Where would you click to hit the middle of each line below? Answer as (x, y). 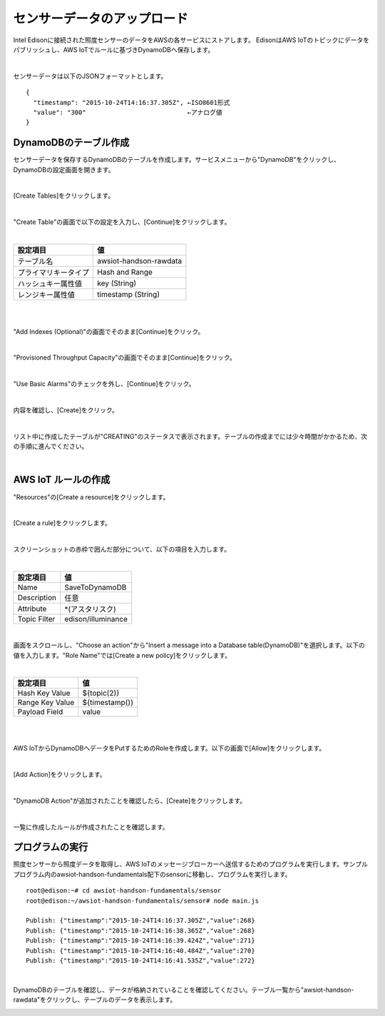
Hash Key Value (44, 694)
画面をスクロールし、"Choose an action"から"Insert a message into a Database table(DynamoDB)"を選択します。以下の (189, 645)
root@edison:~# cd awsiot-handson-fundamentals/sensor (124, 891)
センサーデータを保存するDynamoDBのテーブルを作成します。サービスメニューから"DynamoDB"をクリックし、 (176, 160)
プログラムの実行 (51, 847)
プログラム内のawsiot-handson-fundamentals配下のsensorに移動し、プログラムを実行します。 (152, 874)
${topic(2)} (101, 694)
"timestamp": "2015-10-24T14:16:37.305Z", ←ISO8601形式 (132, 102)
